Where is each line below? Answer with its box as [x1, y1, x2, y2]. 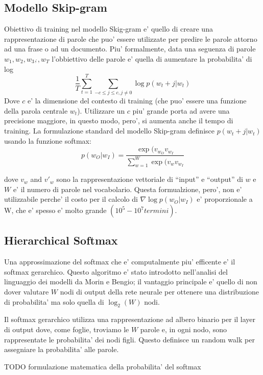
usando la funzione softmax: [4, 135, 91, 146]
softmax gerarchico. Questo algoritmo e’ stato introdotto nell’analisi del [4, 266, 228, 277]
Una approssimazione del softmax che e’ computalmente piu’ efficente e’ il [4, 256, 235, 267]
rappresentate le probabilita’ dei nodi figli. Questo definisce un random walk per [4, 334, 255, 344]
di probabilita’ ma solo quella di [4, 296, 104, 307]
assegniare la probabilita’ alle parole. [4, 344, 119, 355]
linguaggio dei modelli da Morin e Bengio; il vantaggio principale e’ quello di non [4, 276, 257, 287]
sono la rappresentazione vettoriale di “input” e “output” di [56, 174, 243, 184]
